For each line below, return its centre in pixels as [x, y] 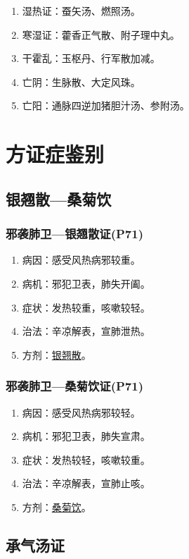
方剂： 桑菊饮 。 [57, 506]
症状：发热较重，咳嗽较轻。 [86, 307]
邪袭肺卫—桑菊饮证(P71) [74, 386]
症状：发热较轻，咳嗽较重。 [86, 459]
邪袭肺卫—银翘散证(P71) [74, 234]
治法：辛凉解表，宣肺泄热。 [86, 331]
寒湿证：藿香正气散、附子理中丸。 [101, 34]
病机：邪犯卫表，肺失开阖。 [86, 283]
